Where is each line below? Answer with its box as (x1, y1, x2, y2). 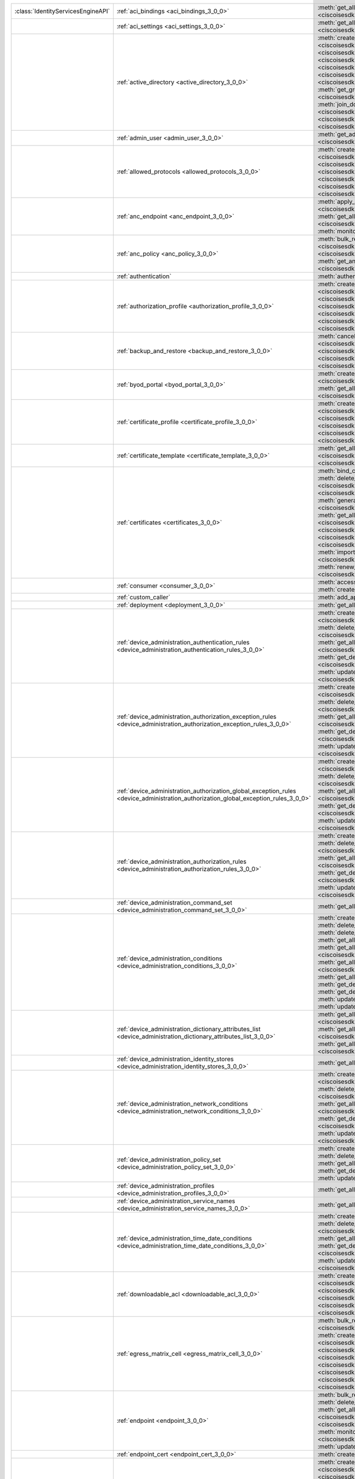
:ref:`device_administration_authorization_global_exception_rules (116, 787, 296, 795)
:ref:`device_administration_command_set (116, 899, 233, 906)
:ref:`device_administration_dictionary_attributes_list (116, 1025, 261, 1033)
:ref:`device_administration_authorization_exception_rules (116, 713, 277, 721)
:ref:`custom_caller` (116, 593, 171, 601)
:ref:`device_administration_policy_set (116, 1155, 221, 1164)
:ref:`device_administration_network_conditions (116, 1100, 248, 1107)
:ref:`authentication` (116, 272, 172, 280)
